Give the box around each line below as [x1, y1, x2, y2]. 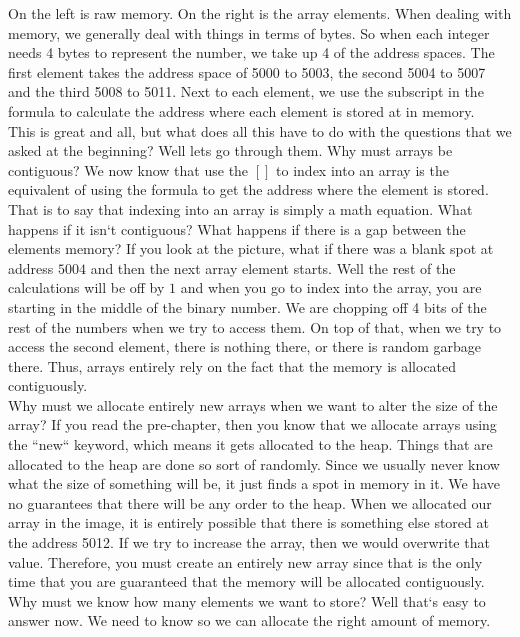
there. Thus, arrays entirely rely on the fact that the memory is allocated [8, 355, 457, 376]
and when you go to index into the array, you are [180, 277, 482, 298]
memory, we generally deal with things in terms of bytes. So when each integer [8, 22, 490, 43]
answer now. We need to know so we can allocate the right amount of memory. [8, 610, 491, 631]
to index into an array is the [276, 159, 449, 180]
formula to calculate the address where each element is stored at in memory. [8, 100, 475, 121]
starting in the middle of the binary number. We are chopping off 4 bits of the [8, 296, 487, 317]
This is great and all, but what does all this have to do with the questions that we [8, 120, 512, 141]
